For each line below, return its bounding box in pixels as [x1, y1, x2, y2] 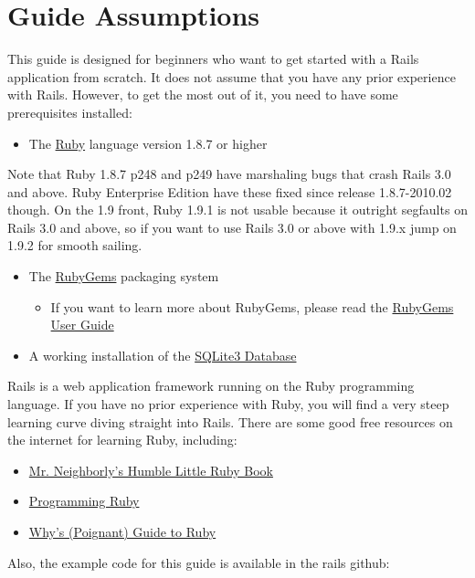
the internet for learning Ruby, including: [7, 430, 237, 449]
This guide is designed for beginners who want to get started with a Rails [7, 49, 419, 68]
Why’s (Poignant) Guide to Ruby [28, 522, 216, 541]
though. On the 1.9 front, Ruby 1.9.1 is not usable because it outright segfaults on [7, 200, 468, 219]
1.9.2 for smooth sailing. [7, 236, 142, 255]
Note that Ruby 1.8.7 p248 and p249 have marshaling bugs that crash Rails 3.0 [7, 164, 451, 184]
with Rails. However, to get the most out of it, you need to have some [7, 85, 398, 104]
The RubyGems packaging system [28, 267, 219, 286]
